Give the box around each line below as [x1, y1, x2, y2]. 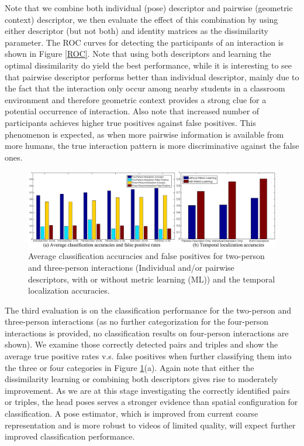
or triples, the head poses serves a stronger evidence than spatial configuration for [5, 396, 298, 408]
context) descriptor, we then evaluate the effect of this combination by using [5, 13, 278, 25]
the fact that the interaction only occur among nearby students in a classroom [5, 82, 285, 94]
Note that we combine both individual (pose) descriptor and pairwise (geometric [5, 2, 293, 13]
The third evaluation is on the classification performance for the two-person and [5, 304, 292, 316]
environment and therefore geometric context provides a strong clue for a [5, 93, 267, 105]
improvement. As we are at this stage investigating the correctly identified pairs [5, 384, 290, 396]
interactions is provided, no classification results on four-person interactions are [5, 326, 289, 339]
